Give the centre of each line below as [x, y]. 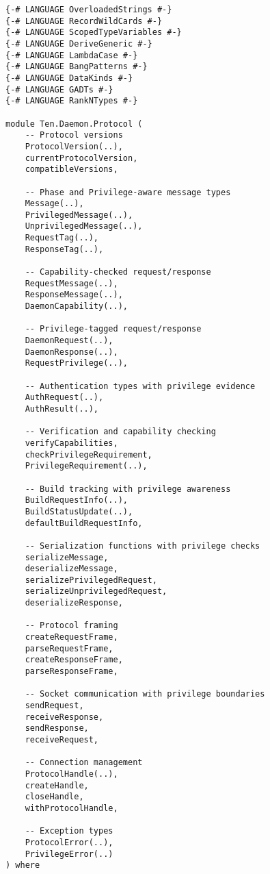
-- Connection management [84, 763]
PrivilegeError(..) [69, 854]
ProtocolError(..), [69, 842]
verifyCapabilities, [71, 443]
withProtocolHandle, [71, 808]
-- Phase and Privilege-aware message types [128, 192]
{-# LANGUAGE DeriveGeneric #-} [79, 43]
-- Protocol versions [74, 135]
